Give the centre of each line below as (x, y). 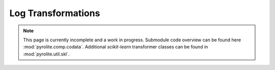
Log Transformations (55, 13)
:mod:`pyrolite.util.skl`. (46, 54)
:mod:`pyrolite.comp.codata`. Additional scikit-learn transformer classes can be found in (116, 47)
